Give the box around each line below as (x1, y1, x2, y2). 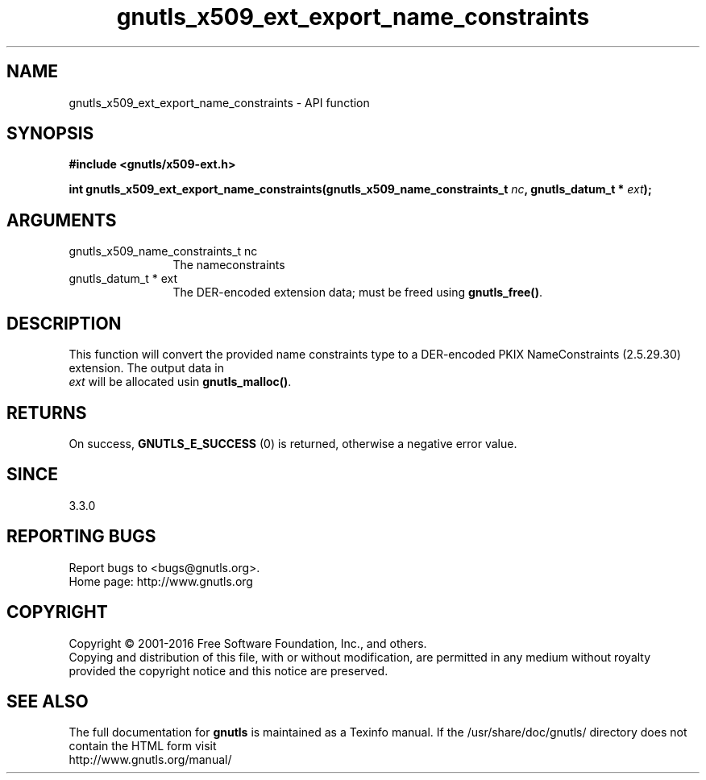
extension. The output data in (69, 361, 225, 375)
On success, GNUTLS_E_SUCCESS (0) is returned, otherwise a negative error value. (69, 436, 517, 450)
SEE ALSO (6, 691, 89, 712)
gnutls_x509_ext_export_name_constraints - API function (69, 95, 370, 110)
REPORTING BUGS (6, 526, 156, 547)
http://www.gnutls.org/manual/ (69, 753, 232, 767)
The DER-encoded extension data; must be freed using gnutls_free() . (172, 285, 542, 300)
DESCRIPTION (6, 313, 122, 334)
